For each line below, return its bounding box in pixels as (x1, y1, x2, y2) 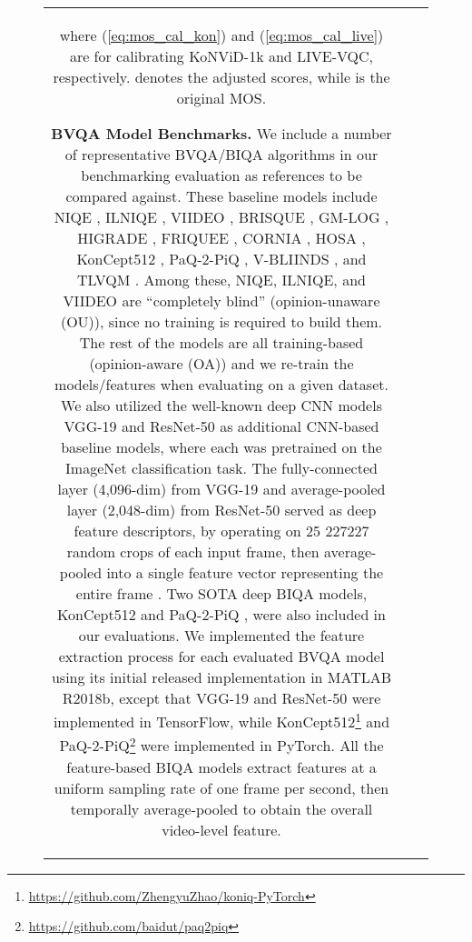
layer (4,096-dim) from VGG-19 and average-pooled (57, 478, 386, 499)
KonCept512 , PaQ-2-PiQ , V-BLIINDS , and (76, 248, 367, 269)
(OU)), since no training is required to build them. (60, 311, 383, 332)
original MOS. (176, 87, 267, 108)
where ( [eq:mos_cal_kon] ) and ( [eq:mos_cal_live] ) (59, 25, 384, 45)
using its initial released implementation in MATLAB (51, 666, 392, 687)
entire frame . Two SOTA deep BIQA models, (75, 583, 368, 604)
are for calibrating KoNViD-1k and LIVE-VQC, (69, 45, 374, 66)
